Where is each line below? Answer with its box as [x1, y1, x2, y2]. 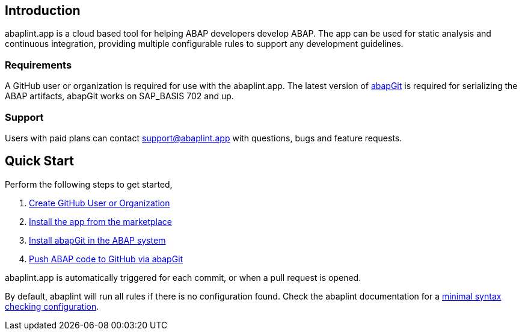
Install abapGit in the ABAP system [29, 235, 166, 245]
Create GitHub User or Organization [29, 197, 170, 208]
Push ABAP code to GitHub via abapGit [29, 253, 183, 264]
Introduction [5, 3, 81, 18]
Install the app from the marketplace [29, 216, 173, 227]
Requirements [5, 58, 72, 71]
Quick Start [5, 153, 74, 169]
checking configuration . [5, 301, 99, 312]
